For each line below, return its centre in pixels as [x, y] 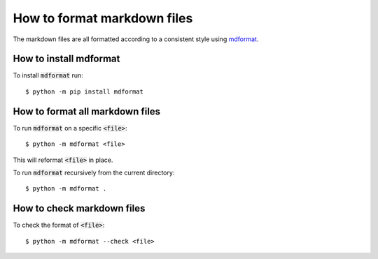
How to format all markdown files [87, 111]
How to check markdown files [79, 208]
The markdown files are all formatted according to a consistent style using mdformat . [136, 39]
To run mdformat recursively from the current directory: [94, 172]
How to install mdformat [66, 59]
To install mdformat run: [48, 75]
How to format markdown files [103, 18]
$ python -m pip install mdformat [84, 91]
